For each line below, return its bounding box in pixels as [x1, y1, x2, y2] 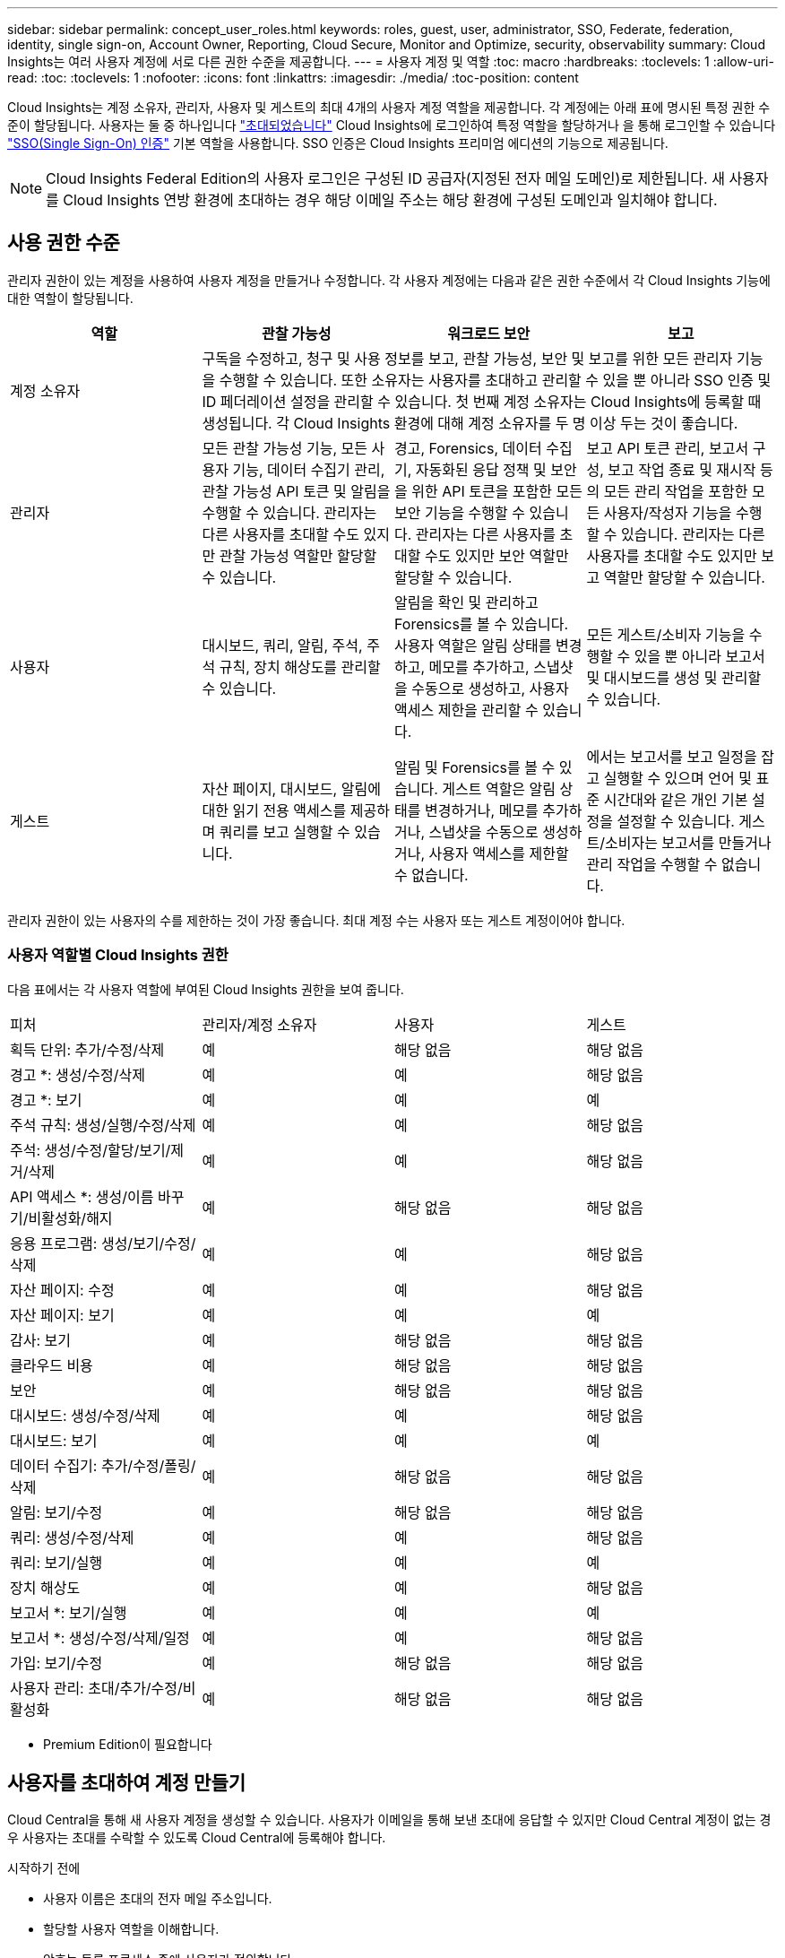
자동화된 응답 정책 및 [415, 460, 547, 479]
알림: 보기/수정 [10, 1503, 103, 1521]
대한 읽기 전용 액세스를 [202, 801, 347, 819]
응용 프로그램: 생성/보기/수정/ [10, 1234, 196, 1252]
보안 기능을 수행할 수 [394, 503, 525, 522]
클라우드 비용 [10, 1356, 93, 1374]
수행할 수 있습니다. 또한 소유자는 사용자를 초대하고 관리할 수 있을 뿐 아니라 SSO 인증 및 [219, 370, 772, 389]
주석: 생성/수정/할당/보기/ [10, 1140, 171, 1159]
